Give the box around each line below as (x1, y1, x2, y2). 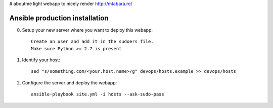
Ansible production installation (9, 14, 109, 22)
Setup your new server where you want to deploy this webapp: (22, 27, 153, 33)
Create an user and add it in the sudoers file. (31, 39, 154, 45)
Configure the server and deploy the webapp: (22, 79, 117, 85)
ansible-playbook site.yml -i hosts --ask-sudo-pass (31, 91, 164, 97)
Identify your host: (22, 57, 60, 63)
